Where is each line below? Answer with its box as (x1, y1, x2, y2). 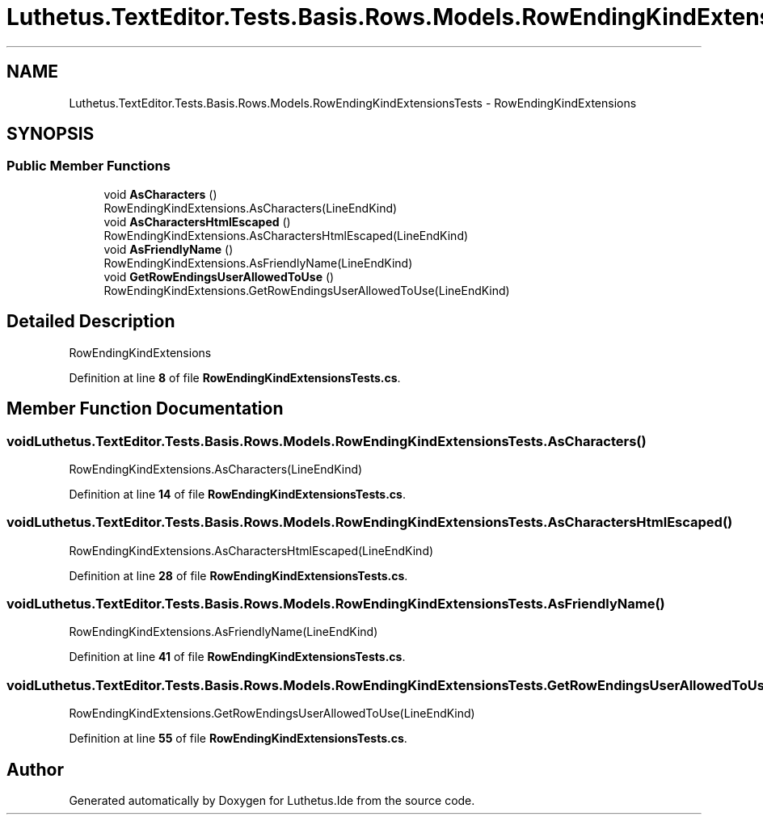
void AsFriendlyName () (103, 242, 234, 256)
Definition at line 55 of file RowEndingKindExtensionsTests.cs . (69, 731, 407, 746)
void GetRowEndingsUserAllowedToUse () (103, 269, 335, 284)
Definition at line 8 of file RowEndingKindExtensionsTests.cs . (69, 370, 401, 385)
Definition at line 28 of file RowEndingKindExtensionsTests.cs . (69, 568, 408, 583)
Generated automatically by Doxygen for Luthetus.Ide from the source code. (69, 793, 475, 807)
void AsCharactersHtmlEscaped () (103, 214, 291, 229)
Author (6, 759, 64, 780)
